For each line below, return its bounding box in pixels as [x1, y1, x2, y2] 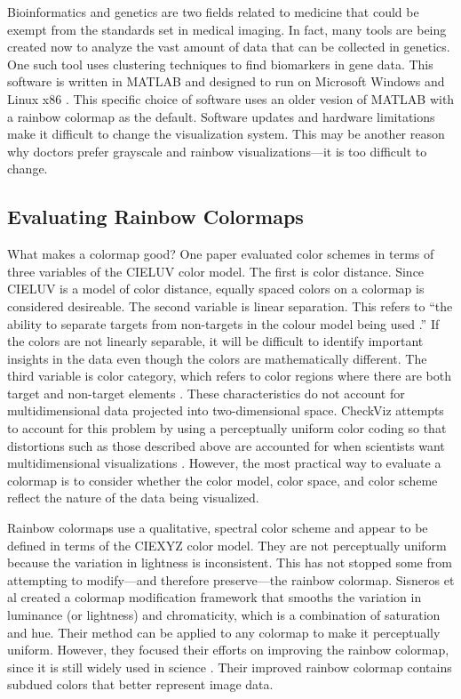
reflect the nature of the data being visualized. [7, 488, 259, 507]
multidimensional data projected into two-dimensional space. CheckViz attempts [7, 401, 444, 420]
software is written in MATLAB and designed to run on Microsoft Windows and [7, 72, 445, 91]
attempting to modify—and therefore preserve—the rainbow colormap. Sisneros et [7, 570, 455, 589]
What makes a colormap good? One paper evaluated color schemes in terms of [7, 245, 434, 263]
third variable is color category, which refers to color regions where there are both [7, 366, 451, 385]
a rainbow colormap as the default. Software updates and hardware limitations [7, 107, 435, 125]
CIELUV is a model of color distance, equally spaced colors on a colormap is [7, 279, 425, 298]
